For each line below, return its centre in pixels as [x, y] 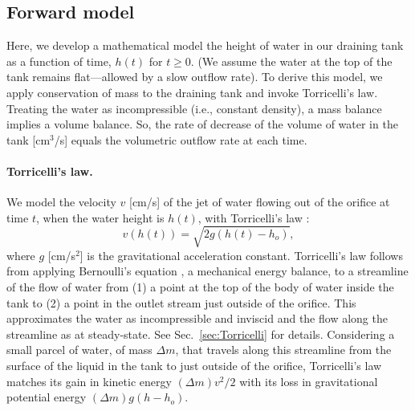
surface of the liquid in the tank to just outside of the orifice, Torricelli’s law [194, 366]
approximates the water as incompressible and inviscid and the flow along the [197, 318]
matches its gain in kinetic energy [89, 381]
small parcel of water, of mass [79, 350]
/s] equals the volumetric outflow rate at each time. [181, 139]
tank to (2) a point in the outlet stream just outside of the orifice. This [181, 302]
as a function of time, [59, 61]
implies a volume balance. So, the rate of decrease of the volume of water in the [202, 124]
